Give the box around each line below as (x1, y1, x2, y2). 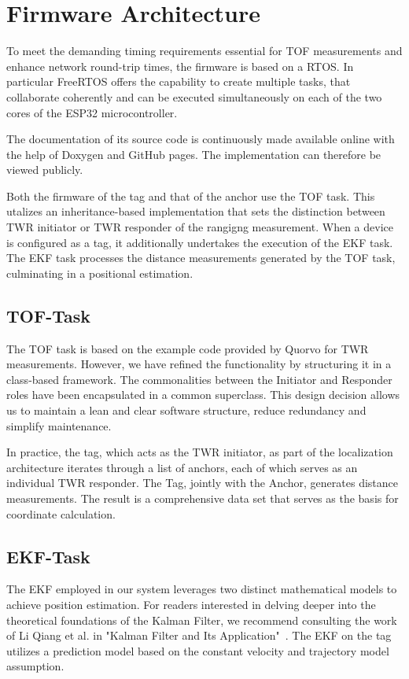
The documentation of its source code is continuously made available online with (6, 131, 395, 147)
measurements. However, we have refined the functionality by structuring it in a (6, 356, 392, 372)
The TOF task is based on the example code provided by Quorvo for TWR (6, 340, 369, 356)
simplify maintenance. (6, 417, 112, 434)
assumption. (6, 658, 64, 674)
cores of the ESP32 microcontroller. (6, 104, 178, 120)
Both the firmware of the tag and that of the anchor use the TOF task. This (6, 187, 375, 204)
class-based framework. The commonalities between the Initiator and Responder (6, 371, 392, 387)
